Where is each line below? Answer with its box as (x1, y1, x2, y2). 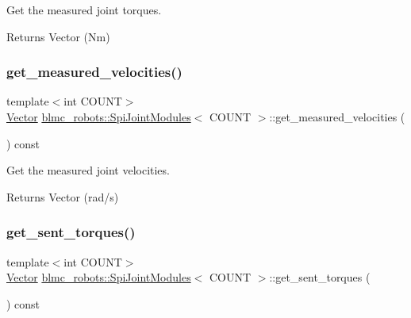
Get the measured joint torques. (6, 2, 162, 17)
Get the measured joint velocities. (6, 162, 170, 178)
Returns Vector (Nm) (6, 28, 110, 44)
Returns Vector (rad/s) (6, 188, 119, 205)
